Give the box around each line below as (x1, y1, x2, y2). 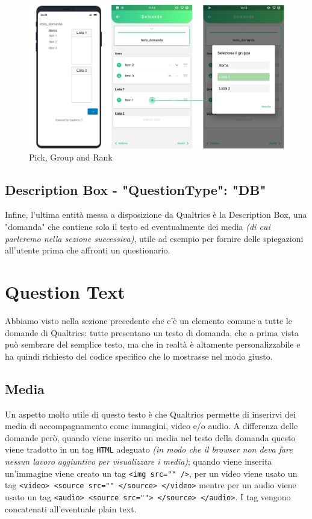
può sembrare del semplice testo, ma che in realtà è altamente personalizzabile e (5, 338, 301, 351)
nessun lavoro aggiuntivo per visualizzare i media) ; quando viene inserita (5, 454, 272, 467)
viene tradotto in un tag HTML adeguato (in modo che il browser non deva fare (5, 443, 293, 456)
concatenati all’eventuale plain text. (5, 502, 137, 515)
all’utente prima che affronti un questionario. (5, 244, 170, 256)
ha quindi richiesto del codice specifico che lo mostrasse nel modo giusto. (5, 349, 273, 362)
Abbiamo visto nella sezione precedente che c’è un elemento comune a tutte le (5, 314, 292, 326)
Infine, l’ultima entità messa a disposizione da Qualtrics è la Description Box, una (5, 208, 307, 221)
